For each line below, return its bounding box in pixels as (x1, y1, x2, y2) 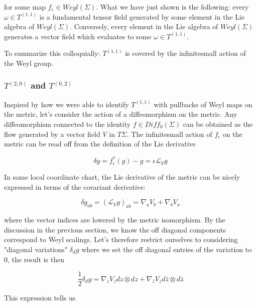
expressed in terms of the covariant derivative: (4, 181, 146, 192)
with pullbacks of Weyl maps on (154, 99, 252, 109)
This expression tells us (4, 292, 76, 303)
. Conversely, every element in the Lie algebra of (70, 21, 218, 32)
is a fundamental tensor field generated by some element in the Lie (39, 11, 245, 22)
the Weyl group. (4, 57, 54, 68)
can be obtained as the (183, 118, 253, 129)
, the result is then (8, 254, 64, 264)
